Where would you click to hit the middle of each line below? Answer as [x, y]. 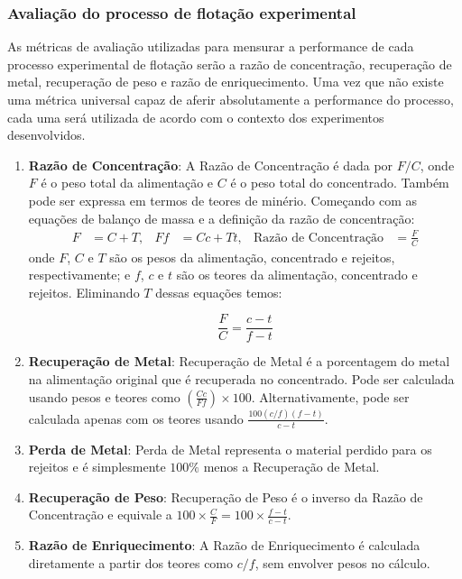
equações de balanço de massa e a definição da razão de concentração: [222, 218]
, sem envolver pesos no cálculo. [342, 562]
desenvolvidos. [46, 135]
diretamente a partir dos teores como [131, 562]
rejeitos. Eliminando [84, 292]
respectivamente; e [79, 275]
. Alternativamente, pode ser [330, 396]
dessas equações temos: [219, 292]
